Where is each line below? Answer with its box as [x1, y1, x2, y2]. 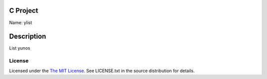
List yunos [9, 45, 31, 51]
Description [9, 32, 46, 41]
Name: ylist [9, 20, 32, 26]
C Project [9, 6, 39, 15]
